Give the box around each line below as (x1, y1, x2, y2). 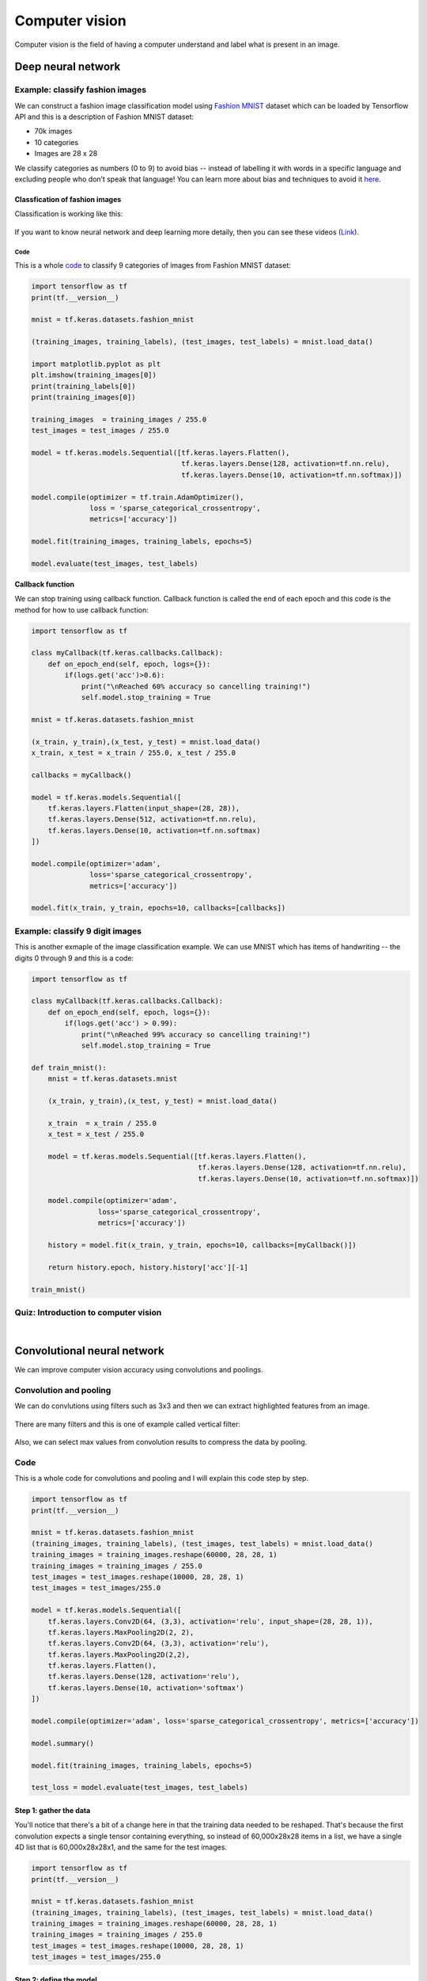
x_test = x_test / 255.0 (47, 1130, 145, 1139)
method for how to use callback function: (14, 605, 149, 614)
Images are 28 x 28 (34, 149, 98, 158)
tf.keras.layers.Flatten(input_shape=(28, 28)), (47, 803, 240, 812)
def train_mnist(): (31, 1063, 107, 1072)
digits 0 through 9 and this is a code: (14, 953, 134, 963)
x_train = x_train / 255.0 (47, 1118, 157, 1128)
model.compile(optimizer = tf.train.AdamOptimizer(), (31, 492, 244, 502)
